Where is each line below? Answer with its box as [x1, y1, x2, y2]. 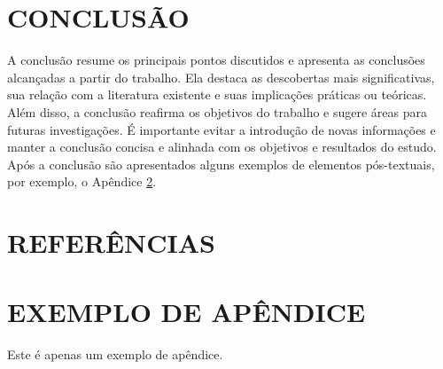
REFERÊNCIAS [7, 224, 216, 261]
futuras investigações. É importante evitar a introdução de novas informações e [7, 120, 436, 138]
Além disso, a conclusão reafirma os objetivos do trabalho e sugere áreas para [7, 102, 428, 121]
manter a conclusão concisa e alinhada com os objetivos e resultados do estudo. [7, 137, 437, 156]
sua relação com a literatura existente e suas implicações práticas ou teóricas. [7, 85, 427, 104]
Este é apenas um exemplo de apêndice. [7, 345, 223, 364]
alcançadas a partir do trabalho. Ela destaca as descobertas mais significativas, [7, 67, 435, 86]
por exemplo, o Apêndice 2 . [7, 172, 157, 191]
